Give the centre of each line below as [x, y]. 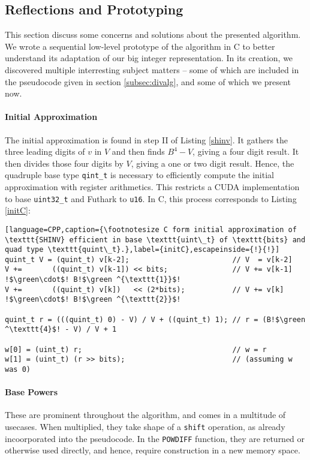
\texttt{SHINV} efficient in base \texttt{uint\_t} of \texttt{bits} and [155, 240]
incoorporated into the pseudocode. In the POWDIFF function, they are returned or [155, 438]
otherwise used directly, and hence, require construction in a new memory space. [153, 450]
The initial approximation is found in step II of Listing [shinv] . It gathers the [147, 139]
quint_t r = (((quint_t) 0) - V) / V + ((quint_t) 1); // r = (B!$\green [155, 319]
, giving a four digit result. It [246, 151]
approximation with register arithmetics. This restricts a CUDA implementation [152, 187]
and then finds [138, 151]
